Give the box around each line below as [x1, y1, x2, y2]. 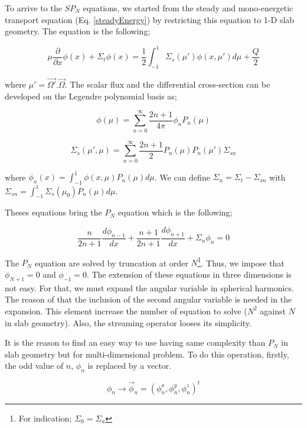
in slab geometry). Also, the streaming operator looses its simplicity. [5, 316, 252, 329]
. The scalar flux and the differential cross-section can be [64, 78, 270, 91]
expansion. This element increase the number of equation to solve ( [5, 304, 247, 317]
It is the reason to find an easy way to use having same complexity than [5, 336, 266, 349]
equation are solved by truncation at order [35, 256, 188, 269]
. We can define [154, 170, 210, 183]
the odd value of [5, 359, 64, 372]
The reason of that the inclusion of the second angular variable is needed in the [5, 293, 292, 305]
